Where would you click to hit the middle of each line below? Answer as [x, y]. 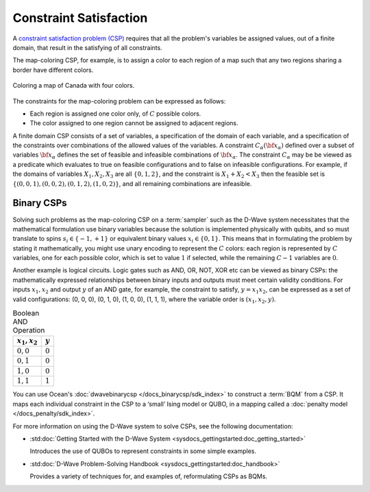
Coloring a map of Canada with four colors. [74, 86]
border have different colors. [53, 70]
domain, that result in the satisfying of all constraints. [87, 47]
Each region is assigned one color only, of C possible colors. [115, 114]
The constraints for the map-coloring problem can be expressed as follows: [119, 101]
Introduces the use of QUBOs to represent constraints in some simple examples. [143, 451]
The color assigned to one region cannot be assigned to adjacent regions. [134, 123]
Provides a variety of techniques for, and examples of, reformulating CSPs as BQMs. [148, 476]
